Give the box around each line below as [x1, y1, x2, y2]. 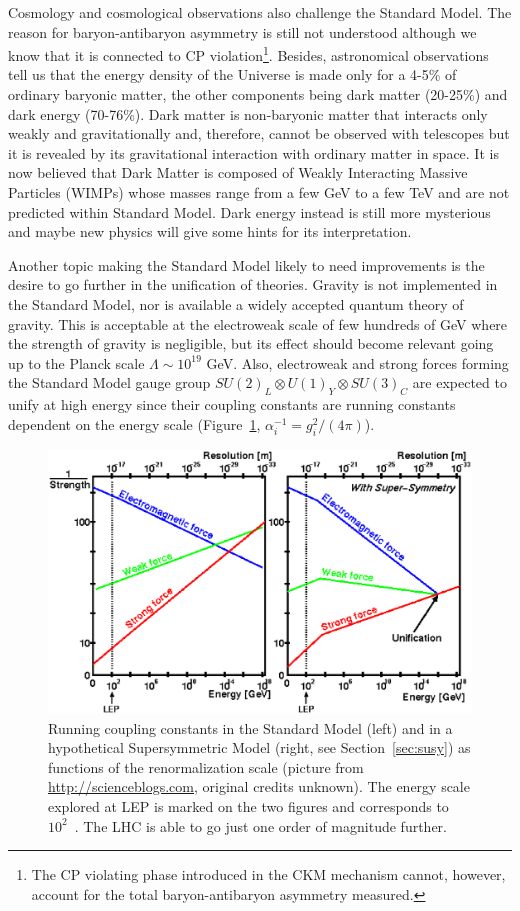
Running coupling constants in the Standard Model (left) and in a [48, 717, 453, 738]
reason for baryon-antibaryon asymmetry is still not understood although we [8, 21, 477, 42]
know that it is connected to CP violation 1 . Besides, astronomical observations [8, 42, 489, 65]
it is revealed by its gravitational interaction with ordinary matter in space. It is [8, 142, 499, 163]
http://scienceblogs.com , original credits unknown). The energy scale [48, 776, 470, 797]
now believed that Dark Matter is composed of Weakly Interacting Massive [8, 162, 468, 183]
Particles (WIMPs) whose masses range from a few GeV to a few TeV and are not [8, 182, 510, 202]
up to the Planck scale [8, 352, 145, 373]
